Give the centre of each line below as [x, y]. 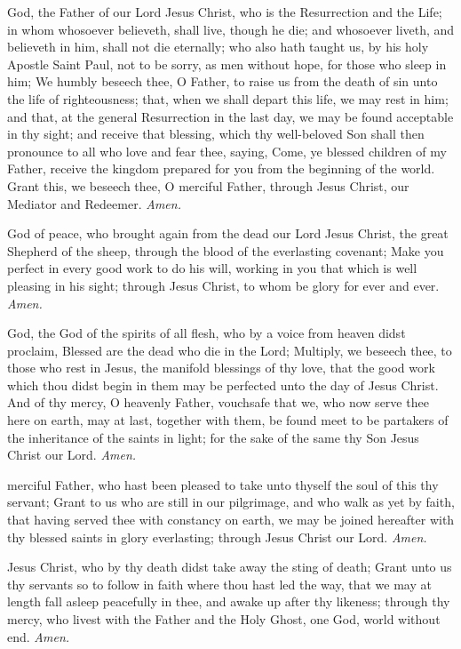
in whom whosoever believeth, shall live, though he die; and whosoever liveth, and [231, 29]
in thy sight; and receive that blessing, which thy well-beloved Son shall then [216, 134]
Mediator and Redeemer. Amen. [94, 203]
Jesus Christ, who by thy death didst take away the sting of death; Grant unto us [230, 567]
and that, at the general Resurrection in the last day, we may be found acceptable [230, 116]
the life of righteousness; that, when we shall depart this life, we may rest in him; [228, 98]
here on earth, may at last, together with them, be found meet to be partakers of [228, 420]
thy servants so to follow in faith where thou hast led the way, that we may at [219, 584]
